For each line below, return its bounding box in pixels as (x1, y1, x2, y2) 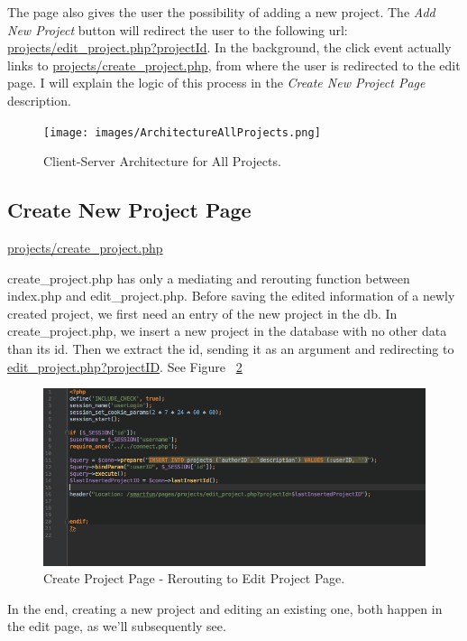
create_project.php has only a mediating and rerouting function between (7, 268, 410, 287)
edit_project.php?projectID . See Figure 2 (7, 357, 243, 376)
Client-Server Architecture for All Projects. (43, 152, 281, 171)
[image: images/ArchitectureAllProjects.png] (43, 125, 321, 139)
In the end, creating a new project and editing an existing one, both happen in (7, 599, 443, 618)
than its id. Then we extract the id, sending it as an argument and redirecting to (7, 339, 454, 358)
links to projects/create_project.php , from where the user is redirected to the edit (7, 55, 461, 74)
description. (7, 90, 71, 109)
